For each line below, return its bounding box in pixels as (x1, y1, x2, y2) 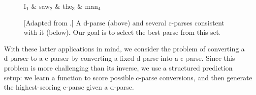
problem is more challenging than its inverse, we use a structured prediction (4, 62, 233, 72)
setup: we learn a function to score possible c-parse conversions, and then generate (4, 72, 252, 82)
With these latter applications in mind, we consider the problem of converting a (4, 43, 245, 53)
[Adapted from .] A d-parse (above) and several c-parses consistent (24, 17, 224, 27)
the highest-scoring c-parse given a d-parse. (4, 82, 134, 92)
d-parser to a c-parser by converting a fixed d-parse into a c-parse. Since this (4, 53, 235, 63)
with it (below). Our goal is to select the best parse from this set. (24, 27, 221, 37)
